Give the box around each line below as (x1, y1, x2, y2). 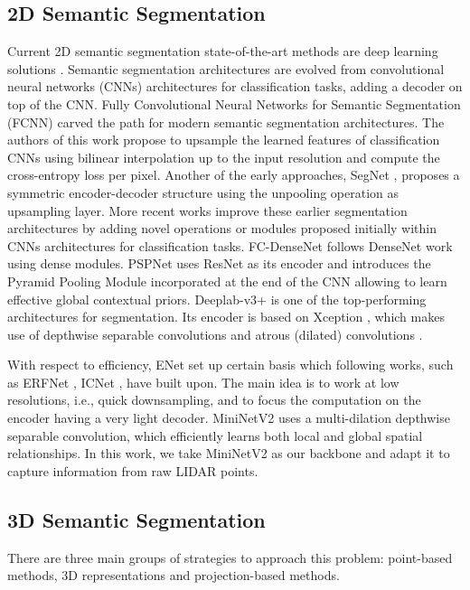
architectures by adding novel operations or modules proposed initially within (7, 219, 437, 238)
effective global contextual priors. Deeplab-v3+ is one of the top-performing (7, 289, 427, 308)
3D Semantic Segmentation (7, 505, 266, 533)
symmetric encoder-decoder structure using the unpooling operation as (7, 183, 399, 201)
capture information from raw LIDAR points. (7, 461, 258, 480)
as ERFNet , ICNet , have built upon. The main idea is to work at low (7, 372, 399, 391)
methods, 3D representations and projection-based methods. (7, 566, 340, 585)
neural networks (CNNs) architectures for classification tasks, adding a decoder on (7, 77, 463, 96)
